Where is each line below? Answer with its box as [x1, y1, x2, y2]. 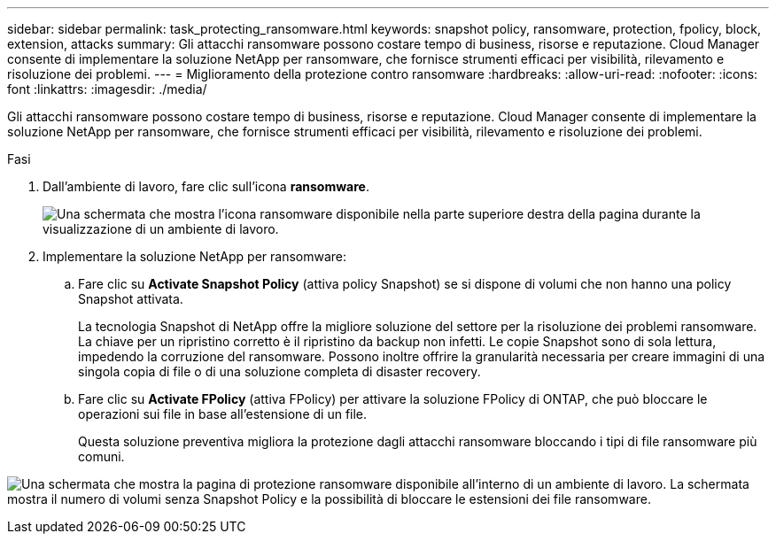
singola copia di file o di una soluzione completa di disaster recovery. [78, 364, 481, 379]
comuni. [78, 449, 125, 464]
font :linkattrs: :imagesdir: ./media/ [7, 81, 207, 97]
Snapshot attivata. [78, 291, 183, 306]
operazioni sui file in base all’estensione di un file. [78, 406, 368, 421]
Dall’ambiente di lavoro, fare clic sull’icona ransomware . [43, 179, 369, 194]
